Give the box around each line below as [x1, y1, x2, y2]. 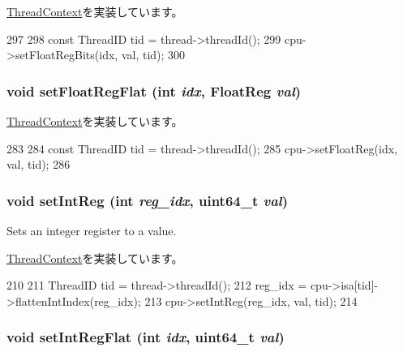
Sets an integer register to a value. [6, 222, 177, 238]
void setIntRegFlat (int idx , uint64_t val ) [6, 327, 285, 347]
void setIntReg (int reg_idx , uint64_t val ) [6, 190, 289, 210]
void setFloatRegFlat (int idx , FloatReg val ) [6, 80, 302, 101]
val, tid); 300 [121, 46, 186, 63]
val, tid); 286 [6, 156, 71, 173]
